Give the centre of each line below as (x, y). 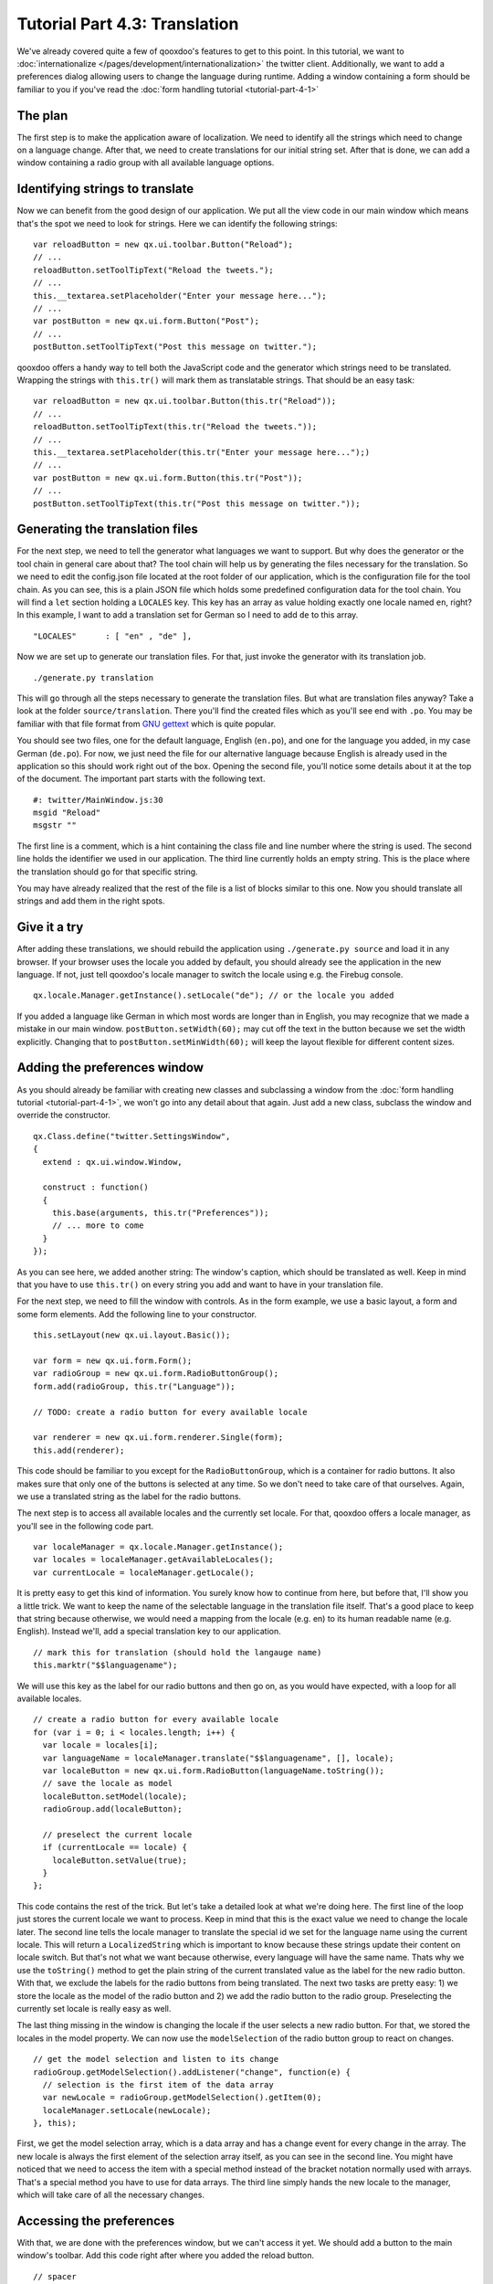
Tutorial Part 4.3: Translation (128, 24)
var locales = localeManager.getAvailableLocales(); (153, 1560)
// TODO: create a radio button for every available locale (170, 1412)
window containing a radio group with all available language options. (146, 163)
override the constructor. (64, 1116)
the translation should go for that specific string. (107, 872)
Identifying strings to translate (105, 189)
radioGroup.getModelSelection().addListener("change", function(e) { (192, 2072)
